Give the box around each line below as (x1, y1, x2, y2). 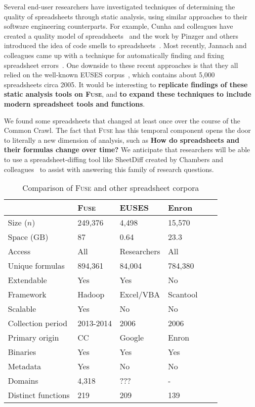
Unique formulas (8, 260, 65, 272)
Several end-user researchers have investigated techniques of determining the (4, 1, 235, 11)
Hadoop (77, 289, 105, 300)
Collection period (8, 317, 68, 329)
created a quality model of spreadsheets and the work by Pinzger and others (4, 30, 238, 41)
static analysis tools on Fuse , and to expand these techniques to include (4, 89, 252, 99)
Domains (8, 375, 39, 387)
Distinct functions (8, 389, 70, 401)
